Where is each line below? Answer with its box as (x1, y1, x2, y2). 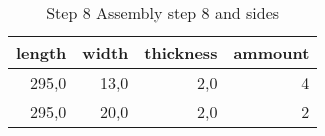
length (16, 41, 67, 64)
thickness (144, 41, 218, 64)
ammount (233, 41, 310, 64)
